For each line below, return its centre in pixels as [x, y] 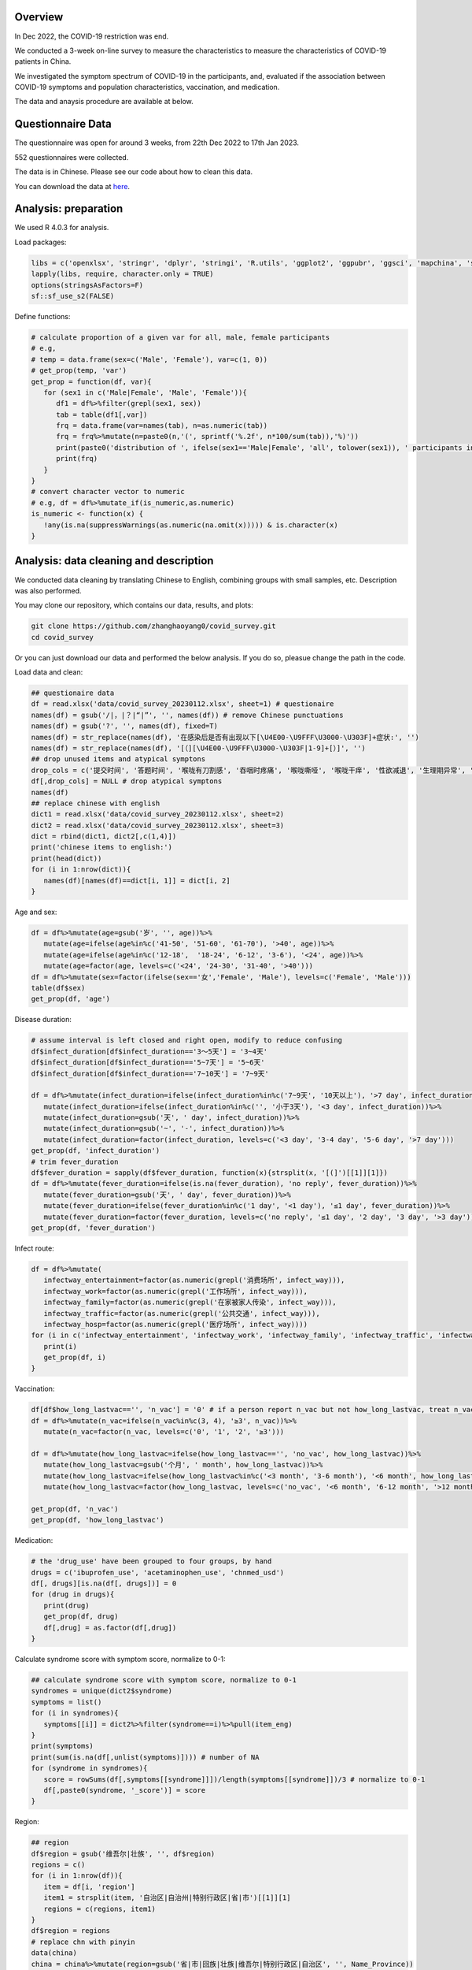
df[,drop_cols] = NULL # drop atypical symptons [127, 781]
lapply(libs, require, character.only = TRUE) [122, 274]
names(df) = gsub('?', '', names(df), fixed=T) [124, 726]
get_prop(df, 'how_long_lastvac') [98, 1520]
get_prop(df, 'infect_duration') [96, 1151]
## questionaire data [73, 693]
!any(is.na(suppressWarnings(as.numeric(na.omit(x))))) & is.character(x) [191, 525]
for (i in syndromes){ [75, 1713]
